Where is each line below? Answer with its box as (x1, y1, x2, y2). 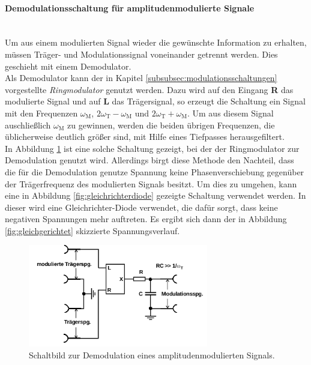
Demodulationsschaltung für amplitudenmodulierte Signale (5, 1, 255, 14)
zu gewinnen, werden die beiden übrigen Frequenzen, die (67, 118, 275, 131)
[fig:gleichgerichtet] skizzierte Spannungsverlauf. (5, 224, 180, 237)
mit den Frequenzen (5, 106, 78, 119)
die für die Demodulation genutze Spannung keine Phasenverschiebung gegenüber (5, 165, 304, 178)
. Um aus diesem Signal (187, 106, 274, 119)
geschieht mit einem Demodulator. (5, 59, 131, 72)
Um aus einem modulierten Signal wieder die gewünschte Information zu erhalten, (5, 36, 307, 49)
